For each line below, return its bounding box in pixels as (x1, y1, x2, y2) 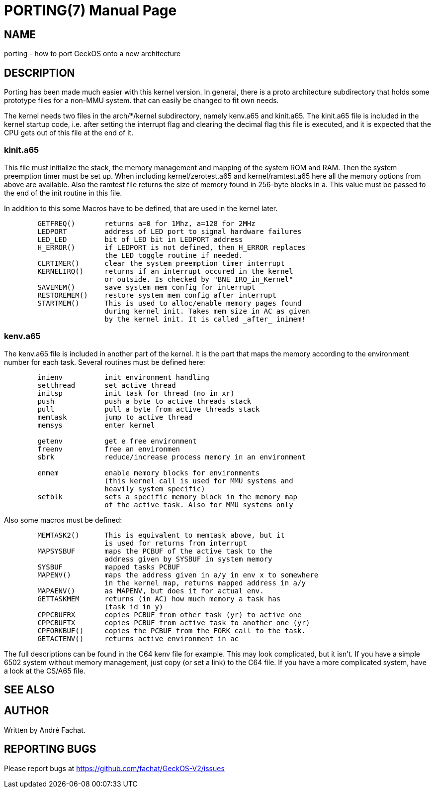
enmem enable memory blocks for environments (37, 468, 260, 477)
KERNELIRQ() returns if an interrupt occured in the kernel (37, 267, 293, 275)
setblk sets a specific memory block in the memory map (37, 492, 298, 501)
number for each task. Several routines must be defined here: (4, 357, 205, 366)
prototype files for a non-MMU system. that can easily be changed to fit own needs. (4, 96, 279, 105)
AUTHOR (4, 704, 49, 717)
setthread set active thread (37, 381, 176, 389)
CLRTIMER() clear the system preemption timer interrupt (37, 259, 285, 267)
